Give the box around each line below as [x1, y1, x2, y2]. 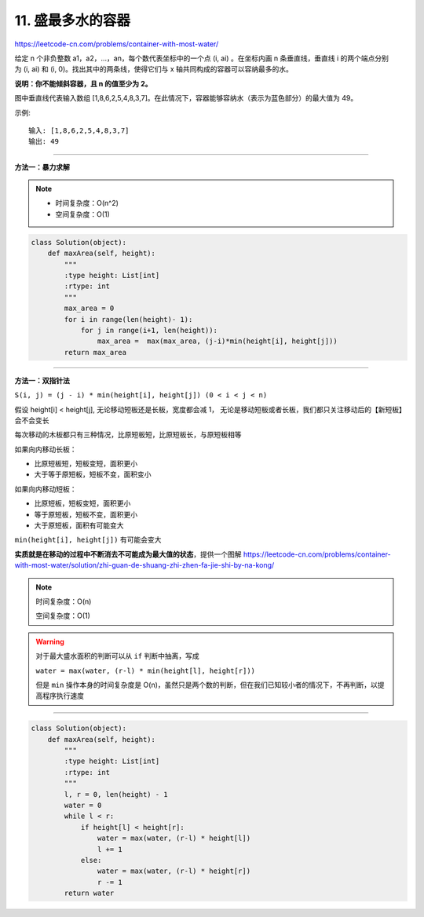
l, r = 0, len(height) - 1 [64, 790, 168, 798]
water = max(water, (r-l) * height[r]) [97, 867, 251, 875]
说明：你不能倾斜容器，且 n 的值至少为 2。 [14, 79, 152, 88]
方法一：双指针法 [14, 375, 70, 385]
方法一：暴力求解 [14, 162, 70, 172]
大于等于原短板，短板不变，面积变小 [34, 469, 152, 479]
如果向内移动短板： [14, 484, 77, 494]
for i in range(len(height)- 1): [64, 315, 193, 323]
